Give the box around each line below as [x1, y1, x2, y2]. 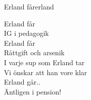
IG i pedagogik [4, 28, 49, 38]
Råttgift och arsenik [4, 47, 65, 58]
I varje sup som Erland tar [4, 57, 85, 67]
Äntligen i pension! [4, 86, 61, 97]
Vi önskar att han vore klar [4, 67, 87, 77]
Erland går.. [4, 77, 41, 87]
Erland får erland [4, 1, 54, 11]
